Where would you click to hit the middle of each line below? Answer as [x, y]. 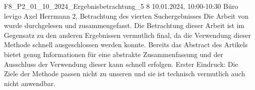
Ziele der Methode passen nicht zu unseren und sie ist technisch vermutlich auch [125, 74]
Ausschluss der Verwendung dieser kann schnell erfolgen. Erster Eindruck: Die [121, 64]
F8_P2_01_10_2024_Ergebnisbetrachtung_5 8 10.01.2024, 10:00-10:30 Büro [121, 6]
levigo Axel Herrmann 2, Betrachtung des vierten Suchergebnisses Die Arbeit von [126, 15]
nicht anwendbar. [30, 83]
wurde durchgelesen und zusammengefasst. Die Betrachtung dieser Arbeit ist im [124, 25]
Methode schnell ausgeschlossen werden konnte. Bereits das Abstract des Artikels [126, 45]
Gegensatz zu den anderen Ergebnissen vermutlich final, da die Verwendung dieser [127, 35]
